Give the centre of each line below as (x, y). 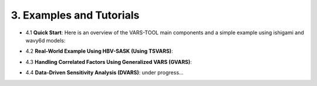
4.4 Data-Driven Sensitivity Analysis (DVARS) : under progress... (104, 73)
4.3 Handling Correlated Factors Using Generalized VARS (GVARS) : (109, 62)
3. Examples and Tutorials (75, 15)
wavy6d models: (45, 40)
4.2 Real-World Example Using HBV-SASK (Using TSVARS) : (99, 51)
